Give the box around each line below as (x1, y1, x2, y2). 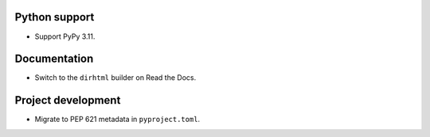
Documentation (14, 52, 94, 66)
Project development (14, 93, 121, 107)
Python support (14, 10, 95, 24)
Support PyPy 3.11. (34, 32, 96, 41)
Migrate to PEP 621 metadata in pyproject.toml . (34, 115, 201, 124)
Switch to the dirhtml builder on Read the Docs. (34, 73, 197, 82)
